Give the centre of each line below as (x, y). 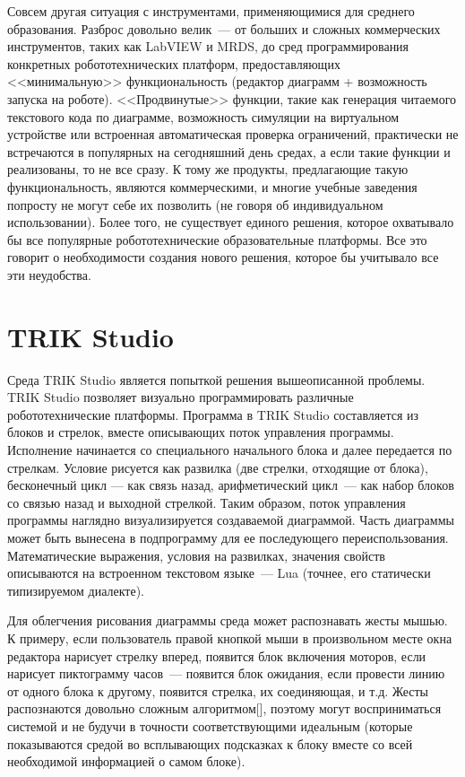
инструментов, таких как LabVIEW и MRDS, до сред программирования (208, 46)
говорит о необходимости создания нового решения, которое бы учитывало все (223, 257)
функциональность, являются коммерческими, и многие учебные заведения (212, 186)
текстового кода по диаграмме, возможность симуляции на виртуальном (203, 116)
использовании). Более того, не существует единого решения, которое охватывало (231, 222)
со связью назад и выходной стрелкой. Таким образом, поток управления (207, 502)
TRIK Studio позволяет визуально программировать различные (181, 397)
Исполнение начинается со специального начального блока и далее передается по (230, 450)
